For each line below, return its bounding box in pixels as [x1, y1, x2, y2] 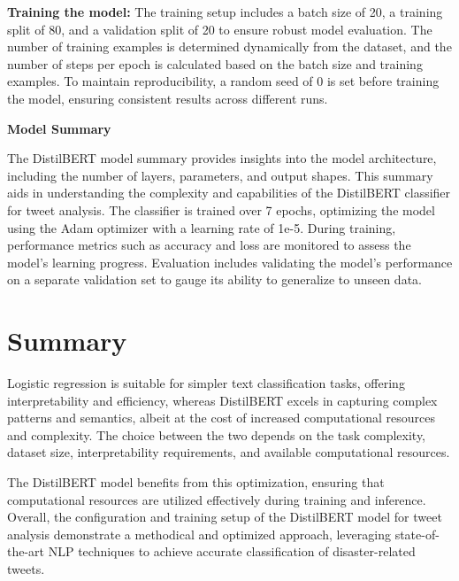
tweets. [7, 559, 45, 577]
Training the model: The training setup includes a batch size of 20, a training [7, 3, 443, 20]
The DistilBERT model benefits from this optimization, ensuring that [7, 473, 385, 491]
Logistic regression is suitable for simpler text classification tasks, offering [7, 374, 405, 392]
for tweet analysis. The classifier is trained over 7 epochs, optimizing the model [7, 200, 435, 219]
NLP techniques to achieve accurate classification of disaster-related [48, 542, 416, 561]
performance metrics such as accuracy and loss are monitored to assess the [7, 236, 411, 254]
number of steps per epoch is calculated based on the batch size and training [7, 54, 423, 73]
